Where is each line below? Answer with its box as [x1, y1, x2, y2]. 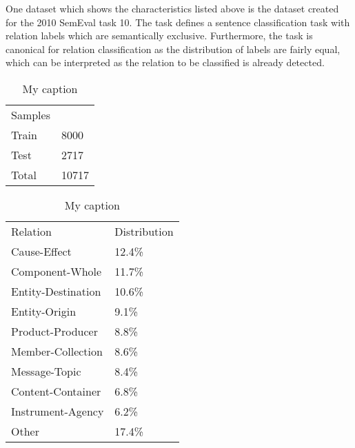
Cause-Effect [11, 243, 72, 259]
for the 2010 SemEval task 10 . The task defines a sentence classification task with [6, 14, 350, 29]
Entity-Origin [11, 303, 77, 319]
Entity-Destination [11, 283, 101, 299]
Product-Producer [11, 323, 98, 339]
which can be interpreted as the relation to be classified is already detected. [6, 55, 325, 70]
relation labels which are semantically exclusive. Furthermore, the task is [6, 28, 313, 43]
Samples [11, 106, 50, 123]
